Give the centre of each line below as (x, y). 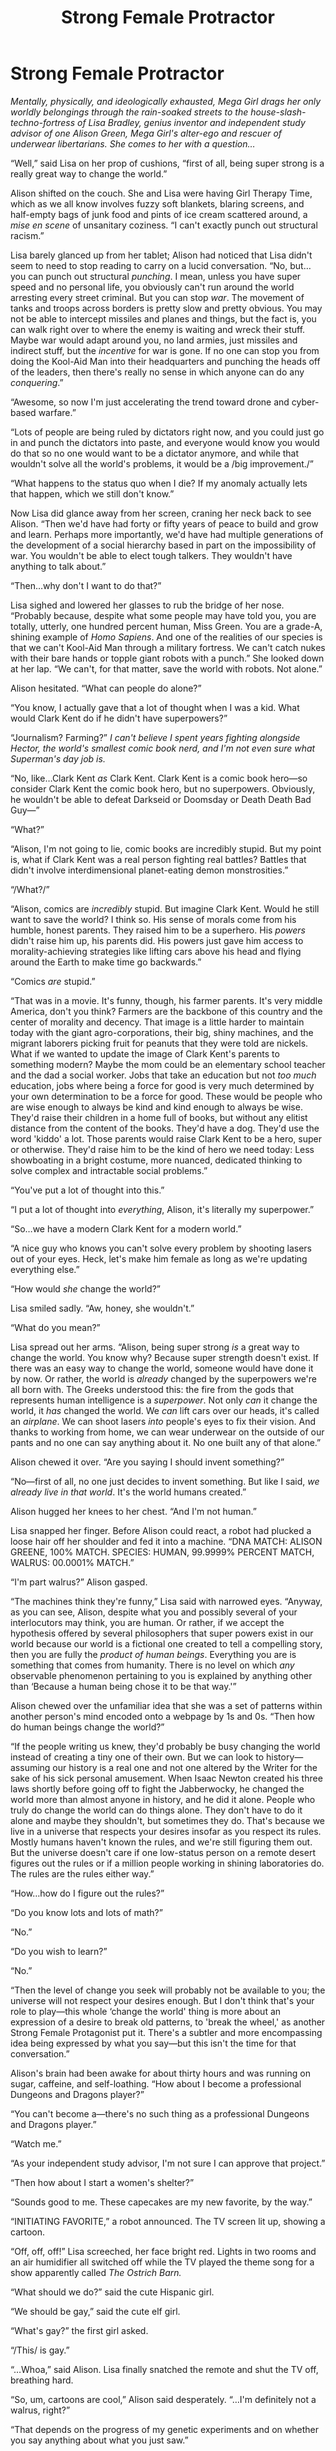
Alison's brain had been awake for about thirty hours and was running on (160, 2073)
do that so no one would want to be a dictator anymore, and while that (155, 453)
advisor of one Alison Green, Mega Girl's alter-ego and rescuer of (146, 133)
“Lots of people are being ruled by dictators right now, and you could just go (167, 432)
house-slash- (278, 112)
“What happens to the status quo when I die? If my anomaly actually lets (159, 483)
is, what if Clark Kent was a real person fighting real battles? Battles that (158, 859)
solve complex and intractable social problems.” (109, 1170)
